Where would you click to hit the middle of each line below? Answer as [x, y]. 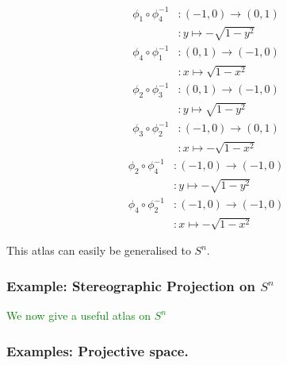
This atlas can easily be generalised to [99, 250]
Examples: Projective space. [98, 350]
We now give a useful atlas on [79, 315]
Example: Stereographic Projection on [131, 285]
